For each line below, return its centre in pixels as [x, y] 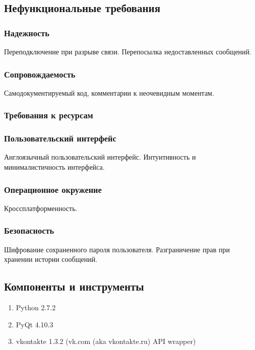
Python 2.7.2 [36, 307]
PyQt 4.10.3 [35, 324]
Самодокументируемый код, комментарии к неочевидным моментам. [109, 92]
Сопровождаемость [40, 74]
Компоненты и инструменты [74, 286]
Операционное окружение [53, 189]
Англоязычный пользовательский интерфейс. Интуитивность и [100, 157]
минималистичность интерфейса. [54, 167]
